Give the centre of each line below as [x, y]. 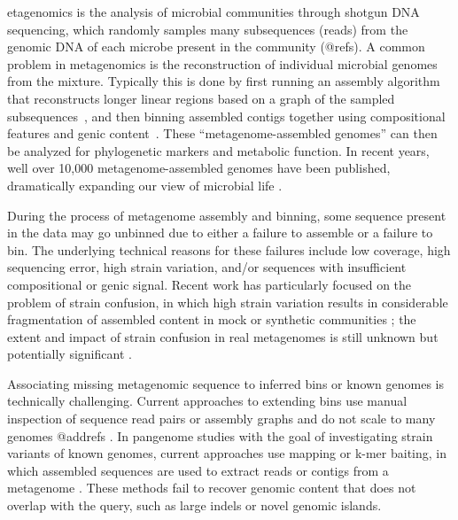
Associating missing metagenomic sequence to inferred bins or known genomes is [226, 383]
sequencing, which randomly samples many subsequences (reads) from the [208, 29]
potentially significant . [70, 354]
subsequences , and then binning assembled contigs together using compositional [226, 116]
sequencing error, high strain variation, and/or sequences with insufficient [207, 267]
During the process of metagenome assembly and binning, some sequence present [227, 215]
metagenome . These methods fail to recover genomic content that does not [212, 488]
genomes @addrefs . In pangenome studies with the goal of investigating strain [220, 435]
